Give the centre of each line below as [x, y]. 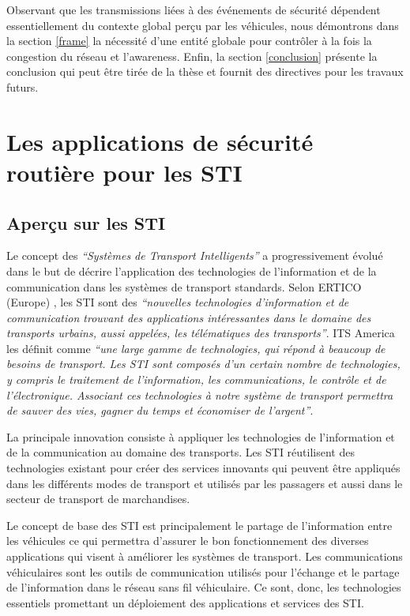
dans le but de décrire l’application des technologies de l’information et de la [192, 270]
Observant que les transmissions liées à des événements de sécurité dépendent [194, 9]
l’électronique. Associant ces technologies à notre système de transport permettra [200, 394]
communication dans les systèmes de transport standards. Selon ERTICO [184, 286]
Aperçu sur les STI [86, 222]
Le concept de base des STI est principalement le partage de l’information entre [199, 525]
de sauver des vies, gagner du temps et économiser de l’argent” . [160, 410]
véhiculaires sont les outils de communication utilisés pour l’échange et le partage [203, 571]
